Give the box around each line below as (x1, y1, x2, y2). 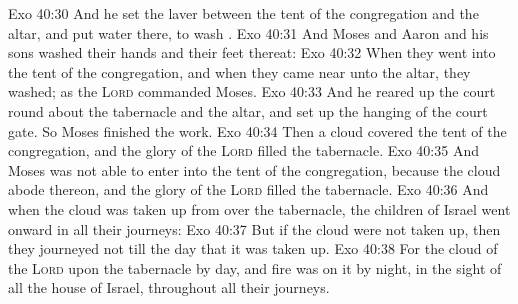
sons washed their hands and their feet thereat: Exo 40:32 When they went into (8, 42, 496, 63)
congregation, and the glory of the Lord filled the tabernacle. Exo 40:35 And (8, 140, 479, 161)
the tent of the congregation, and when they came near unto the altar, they (8, 61, 471, 82)
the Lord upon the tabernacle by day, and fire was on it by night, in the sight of (8, 257, 502, 278)
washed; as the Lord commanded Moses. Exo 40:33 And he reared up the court (8, 81, 496, 102)
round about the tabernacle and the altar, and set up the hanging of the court (8, 100, 488, 121)
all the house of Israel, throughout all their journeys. (8, 277, 330, 298)
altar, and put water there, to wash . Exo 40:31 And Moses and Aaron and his (8, 22, 489, 43)
